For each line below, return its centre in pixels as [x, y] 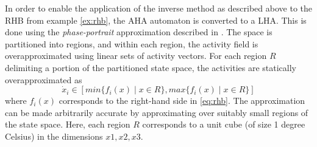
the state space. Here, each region [68, 124]
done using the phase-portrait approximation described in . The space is [139, 32]
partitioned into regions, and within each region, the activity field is [132, 43]
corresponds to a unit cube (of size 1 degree [224, 124]
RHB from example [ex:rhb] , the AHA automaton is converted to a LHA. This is [156, 20]
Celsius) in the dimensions [54, 136]
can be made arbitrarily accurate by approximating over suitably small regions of [157, 112]
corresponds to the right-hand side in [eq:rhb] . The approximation [182, 101]
